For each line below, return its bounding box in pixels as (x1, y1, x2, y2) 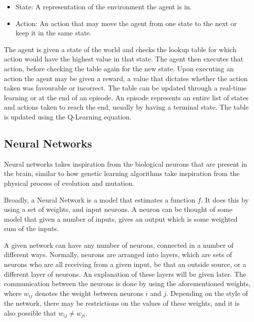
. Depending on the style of (166, 288, 248, 298)
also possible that (4, 307, 56, 318)
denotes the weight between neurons (35, 288, 144, 298)
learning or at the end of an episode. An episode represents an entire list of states (4, 92, 249, 102)
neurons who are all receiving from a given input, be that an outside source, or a (4, 259, 246, 269)
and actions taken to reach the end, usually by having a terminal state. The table (4, 102, 249, 112)
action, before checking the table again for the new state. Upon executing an (4, 63, 234, 73)
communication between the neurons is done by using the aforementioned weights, (4, 278, 251, 289)
